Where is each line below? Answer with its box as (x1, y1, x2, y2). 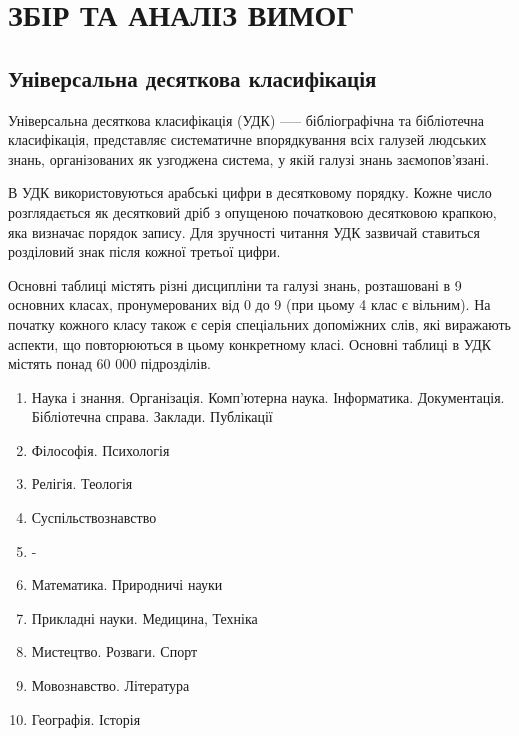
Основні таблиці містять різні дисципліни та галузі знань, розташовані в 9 (8, 274, 462, 295)
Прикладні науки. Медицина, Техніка (31, 607, 258, 628)
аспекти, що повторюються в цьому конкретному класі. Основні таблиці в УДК (8, 333, 492, 354)
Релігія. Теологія (31, 473, 133, 494)
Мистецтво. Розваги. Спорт (31, 641, 198, 662)
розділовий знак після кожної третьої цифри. (8, 241, 281, 262)
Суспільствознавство (31, 507, 157, 528)
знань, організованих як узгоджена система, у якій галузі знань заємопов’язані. (8, 148, 490, 169)
